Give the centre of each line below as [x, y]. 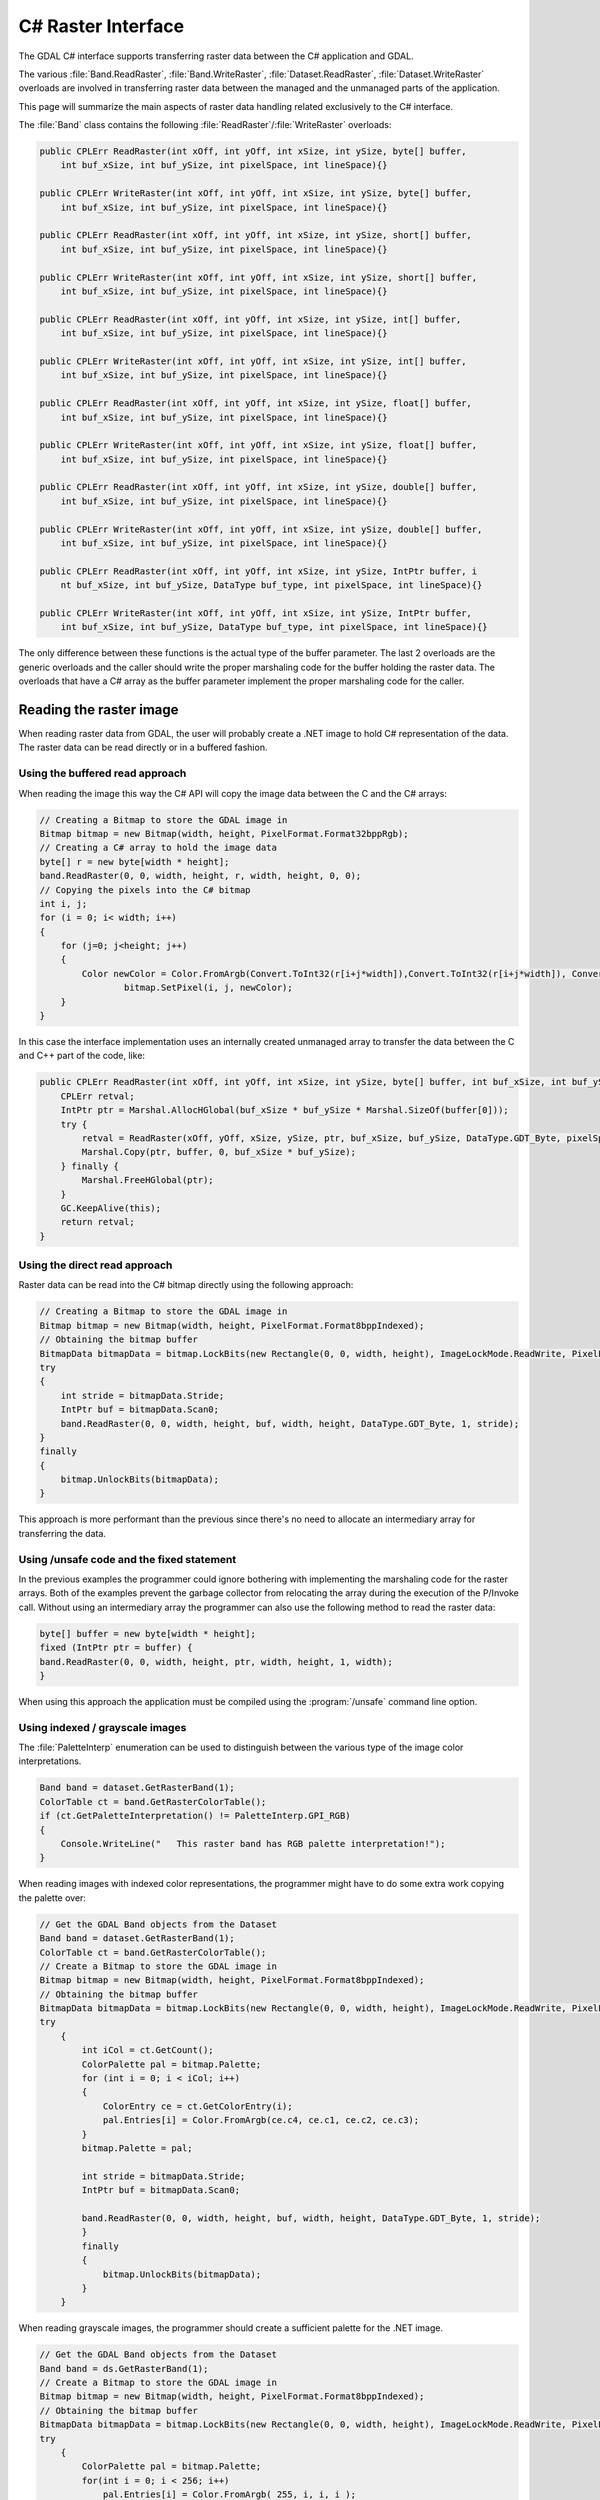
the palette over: [52, 1897]
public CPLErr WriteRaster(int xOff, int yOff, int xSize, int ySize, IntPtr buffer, [255, 613]
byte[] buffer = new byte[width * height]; [148, 1633]
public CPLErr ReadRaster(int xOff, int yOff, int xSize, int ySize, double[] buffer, [258, 487]
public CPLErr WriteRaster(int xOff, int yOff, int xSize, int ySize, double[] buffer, [261, 529]
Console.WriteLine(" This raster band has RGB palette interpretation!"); [253, 1843]
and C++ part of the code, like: [81, 1056]
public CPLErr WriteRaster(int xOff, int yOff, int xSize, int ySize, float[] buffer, [258, 445]
